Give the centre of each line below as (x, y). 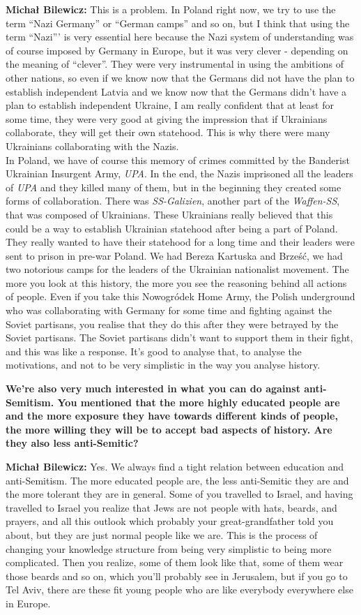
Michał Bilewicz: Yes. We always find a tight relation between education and (175, 466)
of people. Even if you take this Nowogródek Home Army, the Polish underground (180, 296)
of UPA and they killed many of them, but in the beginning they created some (174, 187)
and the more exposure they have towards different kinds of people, (172, 416)
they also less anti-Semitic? (72, 443)
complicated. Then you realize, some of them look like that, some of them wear (175, 562)
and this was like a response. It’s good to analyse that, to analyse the (154, 351)
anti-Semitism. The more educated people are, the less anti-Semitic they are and (177, 480)
